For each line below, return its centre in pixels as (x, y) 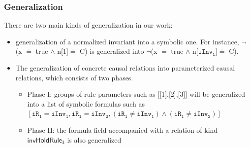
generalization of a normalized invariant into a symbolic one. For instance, (127, 41)
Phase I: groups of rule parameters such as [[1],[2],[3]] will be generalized (136, 94)
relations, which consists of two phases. (74, 77)
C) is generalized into (112, 51)
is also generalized (94, 139)
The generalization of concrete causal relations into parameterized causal (125, 68)
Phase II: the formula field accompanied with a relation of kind (123, 129)
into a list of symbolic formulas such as (86, 103)
